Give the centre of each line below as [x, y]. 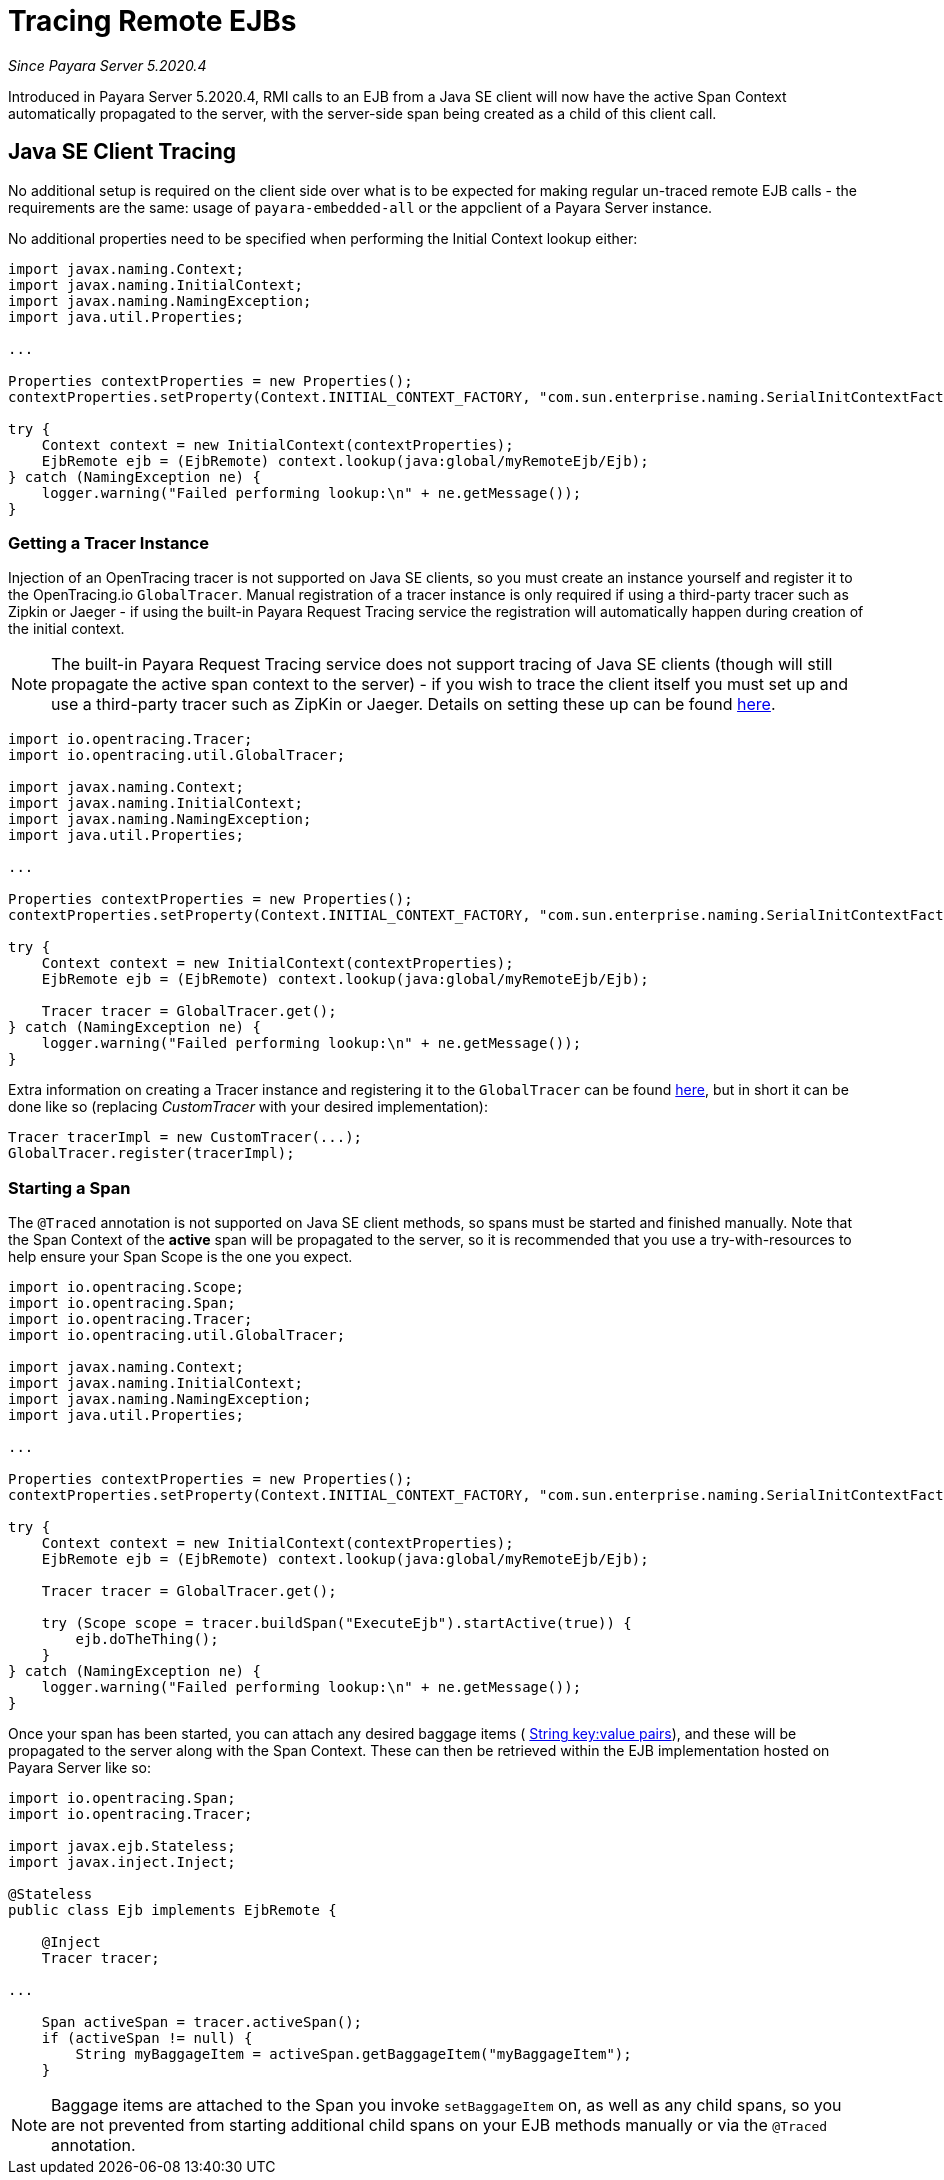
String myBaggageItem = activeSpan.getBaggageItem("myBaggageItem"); [353, 2054]
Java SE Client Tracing [122, 152]
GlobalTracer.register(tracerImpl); [151, 1153]
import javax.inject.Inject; [122, 1862]
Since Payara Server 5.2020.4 [107, 65]
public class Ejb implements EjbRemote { [172, 1910]
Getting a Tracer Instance [108, 542]
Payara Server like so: [79, 1768]
